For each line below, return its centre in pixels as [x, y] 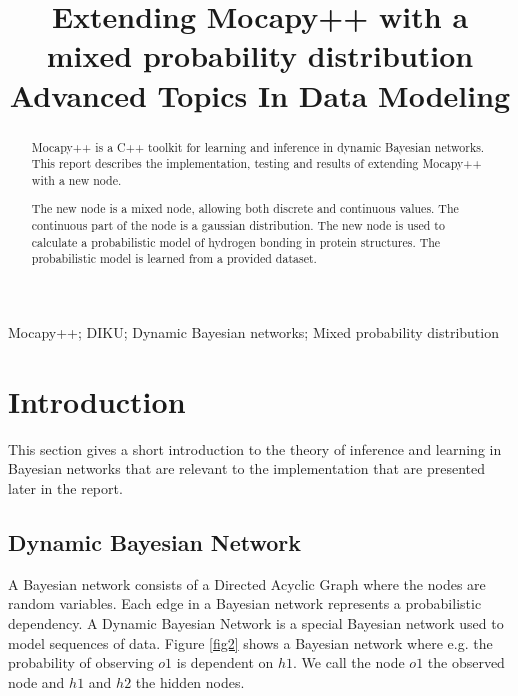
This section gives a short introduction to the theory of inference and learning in [255, 448]
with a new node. [76, 179]
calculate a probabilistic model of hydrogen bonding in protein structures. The [236, 241]
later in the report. [65, 487]
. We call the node [349, 662]
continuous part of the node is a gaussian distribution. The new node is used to [238, 225]
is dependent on [225, 662]
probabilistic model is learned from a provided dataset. [174, 258]
